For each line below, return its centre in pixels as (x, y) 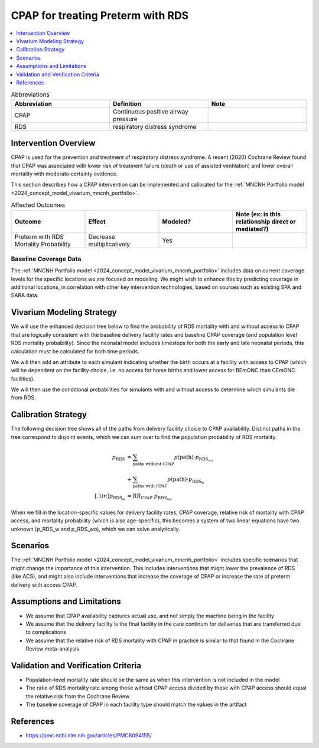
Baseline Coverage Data (46, 259)
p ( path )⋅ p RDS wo (193, 458)
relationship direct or (266, 222)
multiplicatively (109, 244)
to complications (46, 632)
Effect (97, 222)
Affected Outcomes (38, 205)
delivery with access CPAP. (44, 584)
